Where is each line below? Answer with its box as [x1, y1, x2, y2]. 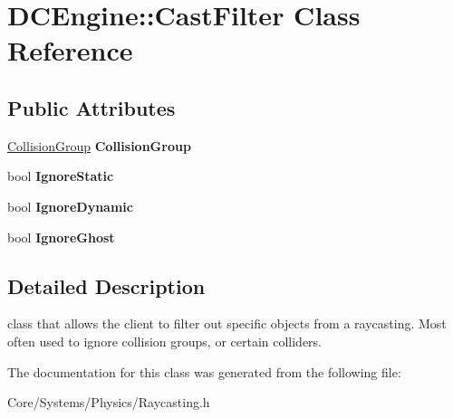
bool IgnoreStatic [7, 166, 114, 185]
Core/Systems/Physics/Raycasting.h [7, 393, 210, 412]
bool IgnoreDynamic [7, 196, 133, 215]
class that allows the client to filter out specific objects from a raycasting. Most [7, 314, 447, 333]
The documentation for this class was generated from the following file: [7, 362, 401, 381]
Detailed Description [7, 271, 206, 299]
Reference [7, 32, 133, 69]
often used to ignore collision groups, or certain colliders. [7, 331, 323, 350]
